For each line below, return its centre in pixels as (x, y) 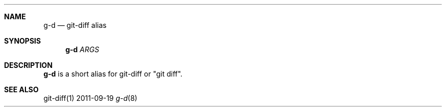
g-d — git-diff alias (75, 25)
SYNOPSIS (23, 41)
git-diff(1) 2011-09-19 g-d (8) (90, 98)
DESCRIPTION (29, 65)
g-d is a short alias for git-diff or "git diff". (113, 74)
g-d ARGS (82, 49)
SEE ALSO (21, 89)
